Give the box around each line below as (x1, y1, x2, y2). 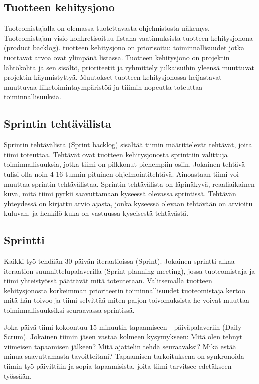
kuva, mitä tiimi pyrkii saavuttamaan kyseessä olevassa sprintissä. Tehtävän (4, 188, 236, 199)
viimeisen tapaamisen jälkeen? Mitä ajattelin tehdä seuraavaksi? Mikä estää (4, 341, 236, 351)
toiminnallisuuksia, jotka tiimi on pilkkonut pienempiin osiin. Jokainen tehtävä (4, 159, 245, 169)
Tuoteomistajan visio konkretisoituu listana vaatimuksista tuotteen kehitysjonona (4, 32, 253, 43)
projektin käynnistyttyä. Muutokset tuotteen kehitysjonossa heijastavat (4, 72, 222, 82)
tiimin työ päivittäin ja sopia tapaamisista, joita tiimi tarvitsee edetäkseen (4, 361, 232, 371)
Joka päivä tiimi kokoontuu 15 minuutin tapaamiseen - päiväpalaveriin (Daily (4, 321, 242, 332)
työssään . (4, 370, 32, 381)
